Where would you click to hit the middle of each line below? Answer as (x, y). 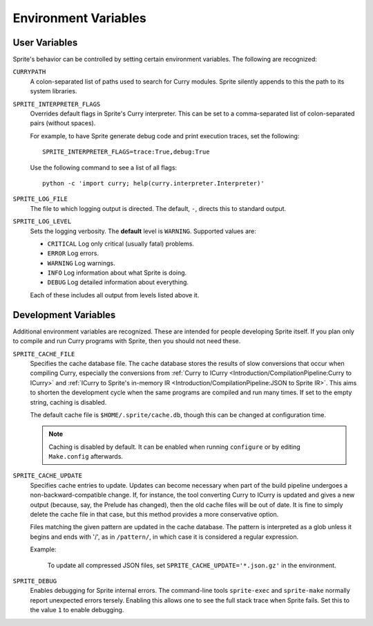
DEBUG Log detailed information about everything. (118, 282)
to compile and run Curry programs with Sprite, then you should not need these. (127, 341)
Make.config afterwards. (86, 457)
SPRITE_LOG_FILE (40, 199)
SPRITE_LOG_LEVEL (42, 222)
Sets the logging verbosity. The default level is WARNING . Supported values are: (143, 231)
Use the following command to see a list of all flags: (104, 167)
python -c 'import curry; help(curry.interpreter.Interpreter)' (154, 183)
